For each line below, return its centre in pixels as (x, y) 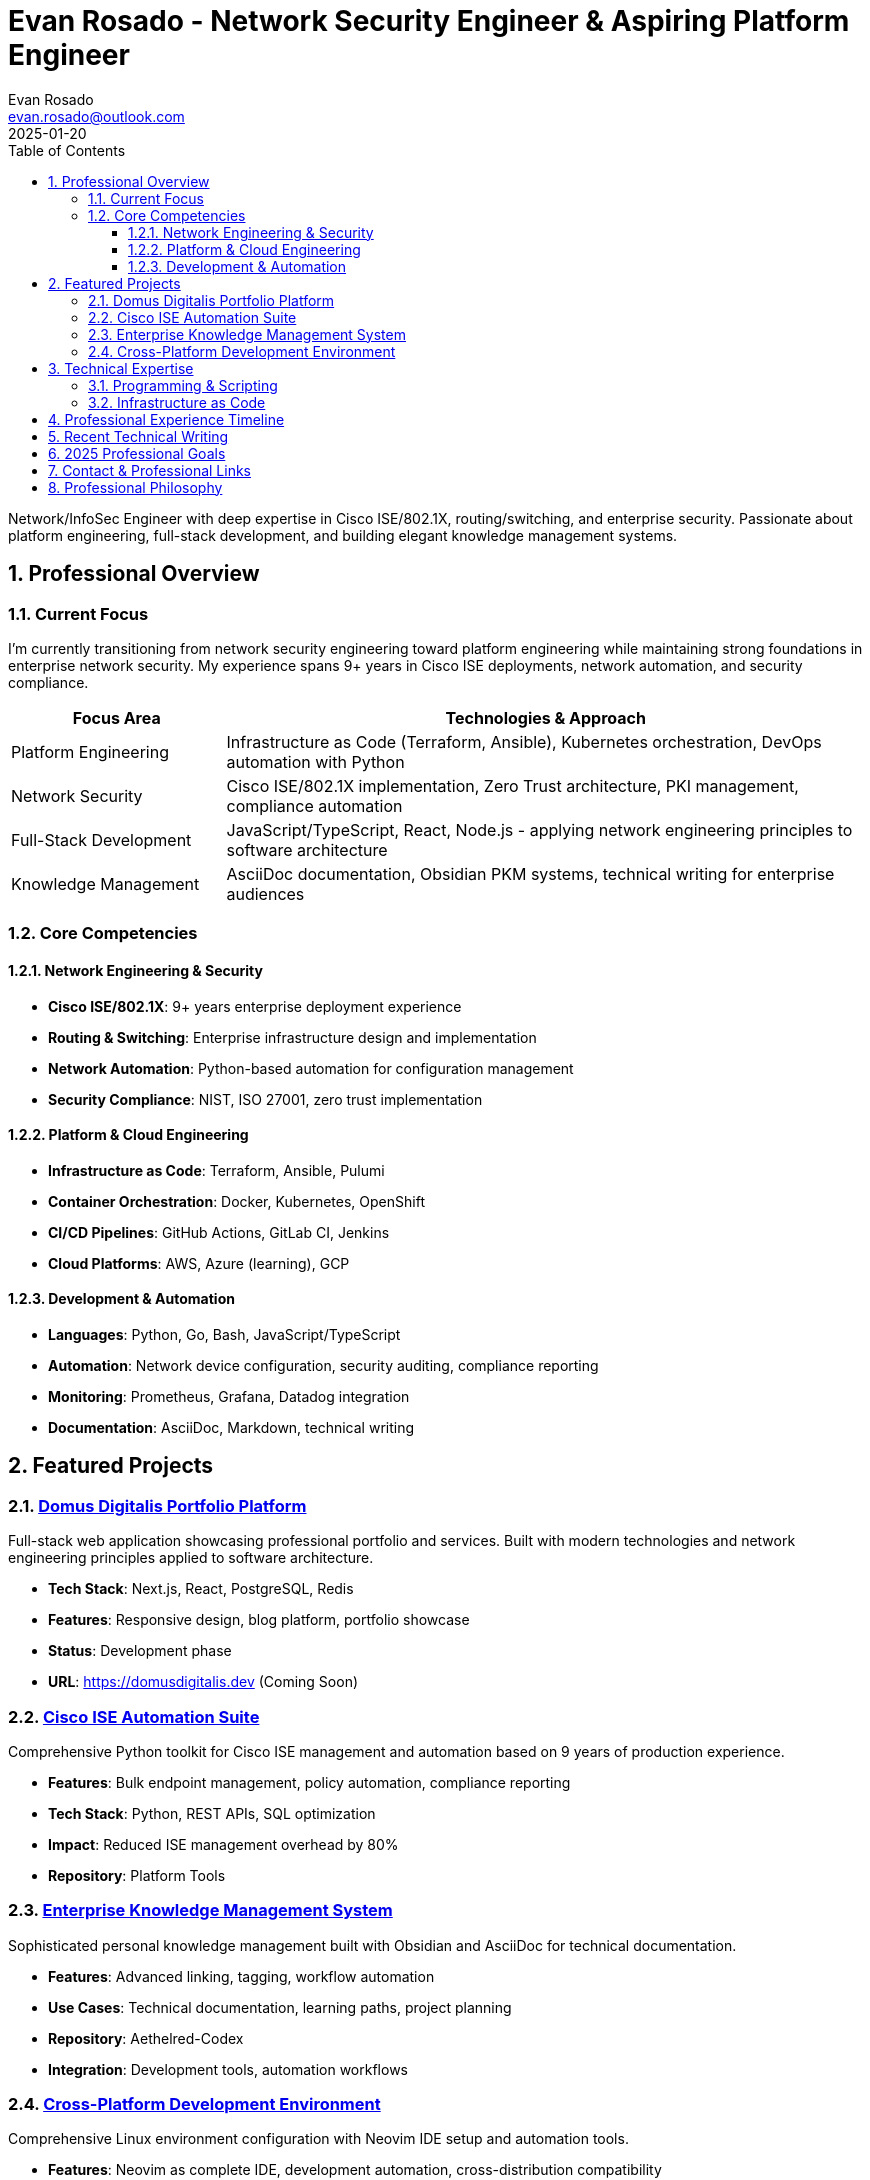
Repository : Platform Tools (137, 1875)
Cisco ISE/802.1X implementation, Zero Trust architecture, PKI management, (512, 785)
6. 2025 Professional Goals (137, 453)
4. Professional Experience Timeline (166, 419)
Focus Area (116, 717)
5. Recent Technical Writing (138, 436)
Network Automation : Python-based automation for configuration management (311, 1068)
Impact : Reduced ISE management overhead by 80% (223, 1844)
